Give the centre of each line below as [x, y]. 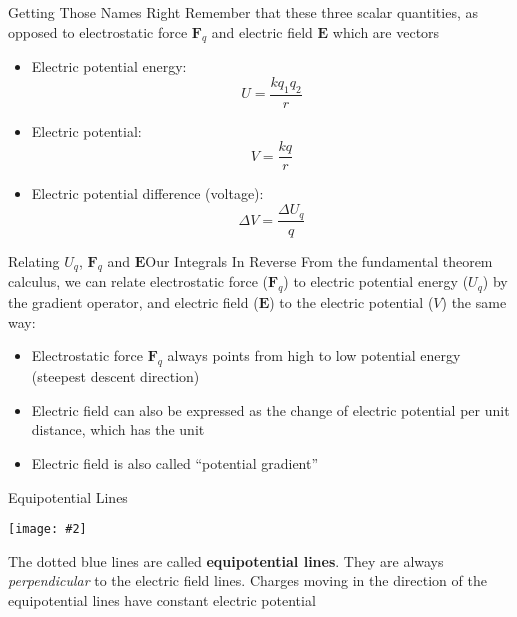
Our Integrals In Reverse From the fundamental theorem [319, 260]
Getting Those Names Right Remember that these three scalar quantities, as [243, 12]
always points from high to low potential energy [314, 355]
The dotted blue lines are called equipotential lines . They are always [226, 560]
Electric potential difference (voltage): [147, 193]
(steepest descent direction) [115, 376]
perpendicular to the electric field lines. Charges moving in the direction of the [247, 580]
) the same [474, 302]
